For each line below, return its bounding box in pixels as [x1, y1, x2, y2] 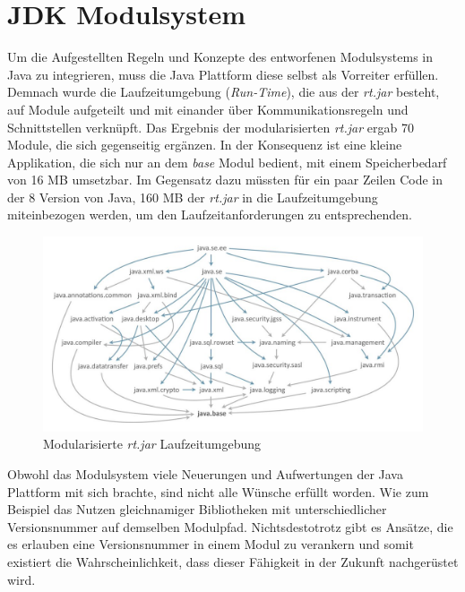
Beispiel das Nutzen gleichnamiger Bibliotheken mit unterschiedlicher [7, 500, 387, 519]
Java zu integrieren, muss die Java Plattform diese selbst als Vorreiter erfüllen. [7, 64, 439, 83]
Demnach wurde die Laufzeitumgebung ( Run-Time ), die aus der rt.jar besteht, [7, 82, 440, 101]
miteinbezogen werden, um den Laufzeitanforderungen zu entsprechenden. [7, 205, 412, 224]
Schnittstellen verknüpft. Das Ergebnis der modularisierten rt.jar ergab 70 [7, 117, 414, 136]
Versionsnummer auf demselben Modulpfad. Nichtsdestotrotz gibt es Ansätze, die [7, 517, 453, 536]
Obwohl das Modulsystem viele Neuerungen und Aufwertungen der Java [7, 465, 403, 484]
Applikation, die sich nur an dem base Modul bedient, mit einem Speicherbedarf [7, 152, 447, 171]
